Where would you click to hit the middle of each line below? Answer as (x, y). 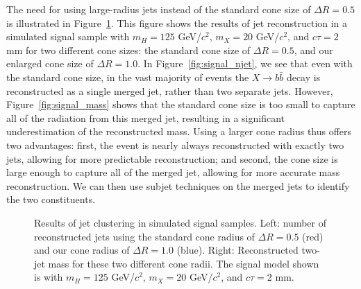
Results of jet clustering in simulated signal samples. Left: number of (180, 222)
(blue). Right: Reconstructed (237, 250)
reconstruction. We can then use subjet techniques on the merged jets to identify (178, 185)
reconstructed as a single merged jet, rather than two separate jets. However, (170, 90)
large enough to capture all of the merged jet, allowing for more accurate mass (173, 172)
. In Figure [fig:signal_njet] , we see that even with (245, 63)
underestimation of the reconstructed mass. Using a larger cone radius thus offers (179, 131)
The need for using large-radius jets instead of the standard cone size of (159, 9)
